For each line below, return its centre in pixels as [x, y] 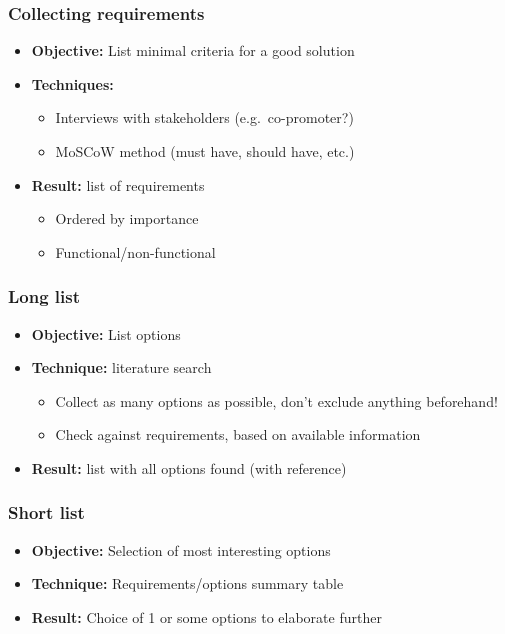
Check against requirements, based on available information [238, 434]
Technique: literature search [121, 367]
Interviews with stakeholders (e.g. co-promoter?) [204, 117]
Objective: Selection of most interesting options [181, 549]
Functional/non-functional [135, 251]
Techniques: [72, 83]
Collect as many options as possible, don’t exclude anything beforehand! [276, 400]
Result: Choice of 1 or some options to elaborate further [206, 616]
